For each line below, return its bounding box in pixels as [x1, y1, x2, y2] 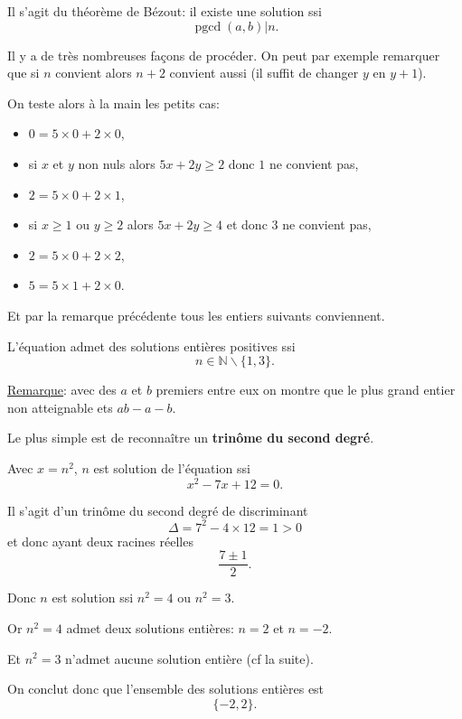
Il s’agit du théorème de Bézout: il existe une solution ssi [7, 2, 322, 20]
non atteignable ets [7, 397, 113, 416]
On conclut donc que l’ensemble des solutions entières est [7, 679, 325, 698]
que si [7, 63, 40, 82]
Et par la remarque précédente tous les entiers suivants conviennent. [7, 305, 385, 324]
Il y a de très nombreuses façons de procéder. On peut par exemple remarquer [7, 45, 440, 64]
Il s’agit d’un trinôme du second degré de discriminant [7, 500, 308, 519]
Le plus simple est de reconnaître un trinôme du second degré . [7, 428, 374, 447]
